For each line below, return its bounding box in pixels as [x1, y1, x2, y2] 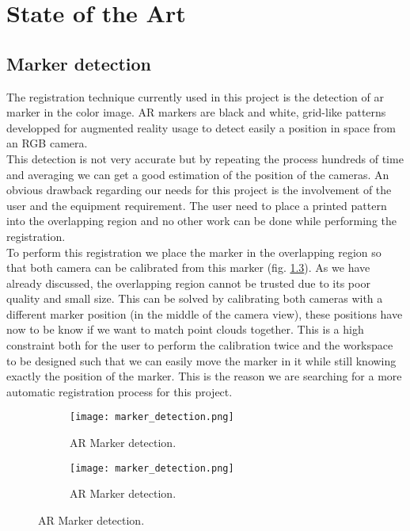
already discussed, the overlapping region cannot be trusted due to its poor [6, 274, 370, 291]
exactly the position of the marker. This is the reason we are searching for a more [6, 368, 402, 384]
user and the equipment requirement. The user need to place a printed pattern [6, 197, 387, 213]
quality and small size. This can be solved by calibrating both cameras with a [6, 290, 383, 307]
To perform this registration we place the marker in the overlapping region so [6, 243, 382, 260]
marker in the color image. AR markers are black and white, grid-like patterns [6, 104, 386, 120]
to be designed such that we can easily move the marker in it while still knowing [6, 352, 397, 369]
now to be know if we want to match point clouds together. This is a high [6, 321, 364, 338]
